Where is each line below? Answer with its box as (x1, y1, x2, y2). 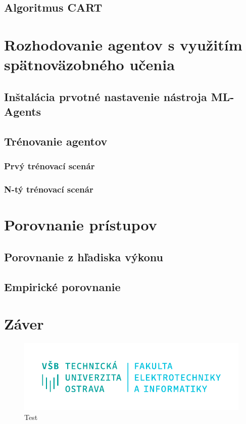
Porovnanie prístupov (4, 214, 157, 235)
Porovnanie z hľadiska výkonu (4, 249, 164, 264)
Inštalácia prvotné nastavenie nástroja (4, 88, 207, 104)
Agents (4, 104, 41, 119)
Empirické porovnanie (4, 278, 121, 294)
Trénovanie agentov (4, 133, 108, 149)
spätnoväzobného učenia (4, 54, 175, 75)
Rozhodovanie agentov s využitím (4, 34, 242, 55)
